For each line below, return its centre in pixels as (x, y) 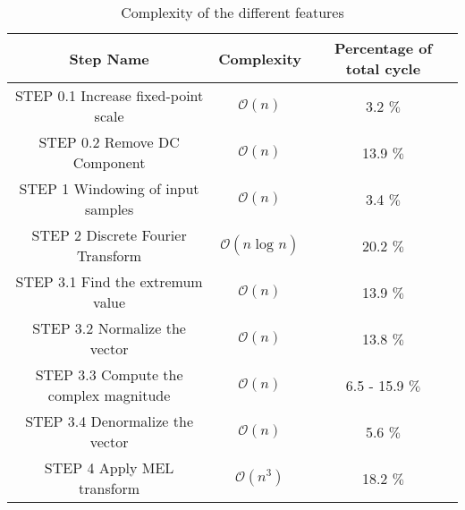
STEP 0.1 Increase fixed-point (109, 95)
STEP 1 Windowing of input (109, 188)
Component (109, 162)
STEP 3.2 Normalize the (109, 328)
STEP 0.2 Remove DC (109, 142)
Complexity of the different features (232, 12)
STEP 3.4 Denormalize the (109, 421)
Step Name (109, 58)
